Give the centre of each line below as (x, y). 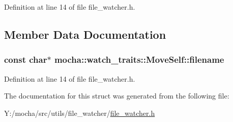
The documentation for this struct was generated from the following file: (117, 96)
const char (26, 59)
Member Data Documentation (85, 34)
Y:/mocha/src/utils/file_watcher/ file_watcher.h (80, 113)
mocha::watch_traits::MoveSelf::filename (139, 59)
